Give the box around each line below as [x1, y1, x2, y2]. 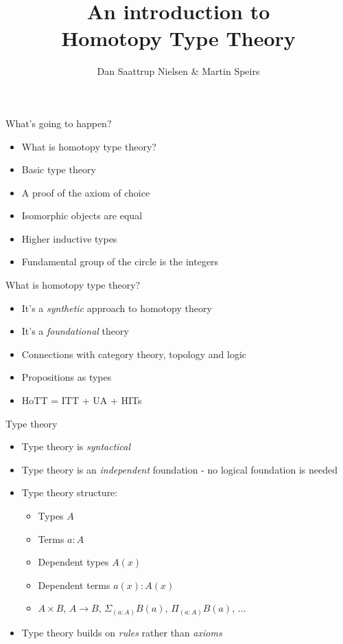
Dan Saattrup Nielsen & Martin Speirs [97, 64, 260, 78]
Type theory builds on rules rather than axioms [21, 625, 222, 639]
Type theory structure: [21, 485, 118, 500]
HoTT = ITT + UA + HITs [21, 393, 142, 408]
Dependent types [38, 555, 109, 569]
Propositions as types [21, 370, 112, 384]
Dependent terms [38, 577, 110, 592]
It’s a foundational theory [21, 324, 129, 338]
